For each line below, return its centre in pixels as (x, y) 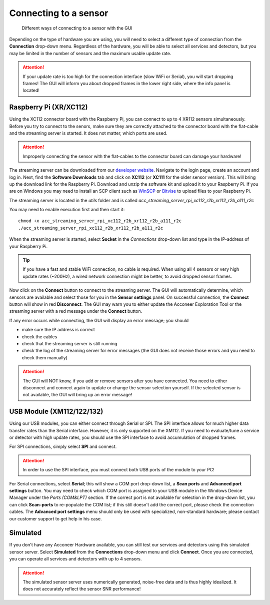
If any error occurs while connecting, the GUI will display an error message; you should (99, 320)
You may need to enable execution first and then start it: (67, 210)
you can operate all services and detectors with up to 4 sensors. (75, 559)
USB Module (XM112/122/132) (56, 412)
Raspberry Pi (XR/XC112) (48, 107)
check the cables (39, 337)
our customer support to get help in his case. (55, 518)
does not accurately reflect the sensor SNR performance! (82, 589)
